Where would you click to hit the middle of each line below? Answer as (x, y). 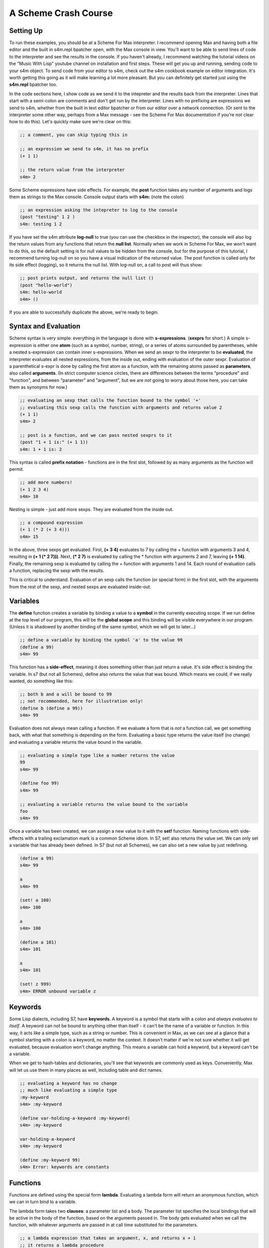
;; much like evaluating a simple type (68, 1090)
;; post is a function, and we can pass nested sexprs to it (96, 435)
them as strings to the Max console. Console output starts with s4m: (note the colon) (97, 197)
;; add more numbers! (46, 482)
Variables (24, 601)
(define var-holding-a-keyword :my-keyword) (75, 1118)
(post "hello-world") (46, 285)
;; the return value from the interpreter (72, 170)
